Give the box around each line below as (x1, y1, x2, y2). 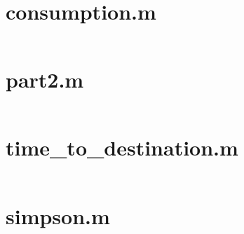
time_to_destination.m (6, 133, 238, 162)
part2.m (6, 65, 84, 94)
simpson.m (6, 201, 110, 230)
